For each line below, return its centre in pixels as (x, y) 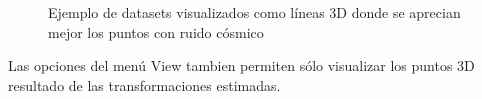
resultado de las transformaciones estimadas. (144, 84)
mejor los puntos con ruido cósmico (156, 31)
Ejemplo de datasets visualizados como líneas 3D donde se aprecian (254, 12)
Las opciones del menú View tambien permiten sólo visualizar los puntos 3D (241, 65)
